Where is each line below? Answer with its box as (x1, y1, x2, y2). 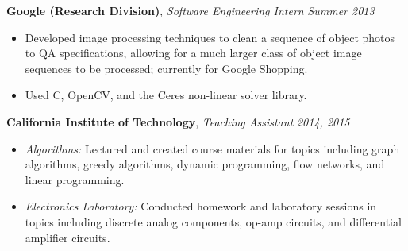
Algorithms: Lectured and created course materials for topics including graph (25, 140, 400, 156)
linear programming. (25, 171, 125, 187)
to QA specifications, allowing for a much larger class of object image (25, 44, 362, 61)
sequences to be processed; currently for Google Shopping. (25, 60, 308, 76)
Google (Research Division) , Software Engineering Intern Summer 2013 (6, 2, 375, 18)
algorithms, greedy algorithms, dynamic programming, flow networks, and (25, 156, 385, 172)
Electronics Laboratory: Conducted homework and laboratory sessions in (25, 198, 377, 214)
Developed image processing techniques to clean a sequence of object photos (25, 29, 395, 45)
